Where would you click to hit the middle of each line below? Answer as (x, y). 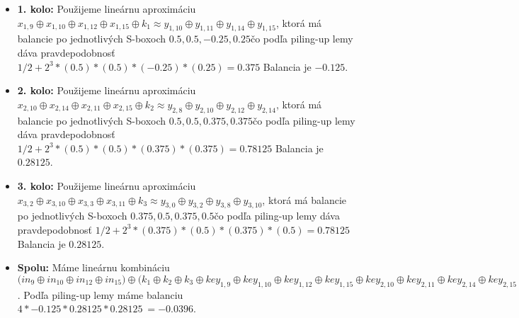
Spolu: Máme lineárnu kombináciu (93, 267)
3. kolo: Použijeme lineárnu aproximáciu (107, 185)
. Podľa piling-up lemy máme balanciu (100, 294)
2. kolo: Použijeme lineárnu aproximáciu (107, 90)
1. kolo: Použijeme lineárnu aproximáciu (107, 8)
